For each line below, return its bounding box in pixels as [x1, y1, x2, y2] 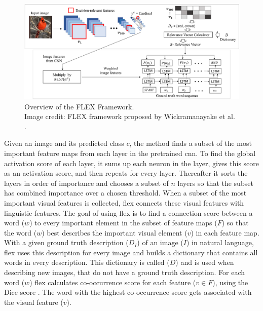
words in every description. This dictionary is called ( [4, 257, 170, 267]
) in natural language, [186, 237, 254, 248]
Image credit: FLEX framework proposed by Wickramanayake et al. [24, 111, 235, 122]
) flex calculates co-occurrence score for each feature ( [29, 277, 196, 287]
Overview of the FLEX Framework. [24, 101, 134, 111]
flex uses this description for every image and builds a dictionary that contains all [4, 247, 258, 257]
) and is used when [175, 257, 234, 267]
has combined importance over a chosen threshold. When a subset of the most [4, 187, 247, 198]
